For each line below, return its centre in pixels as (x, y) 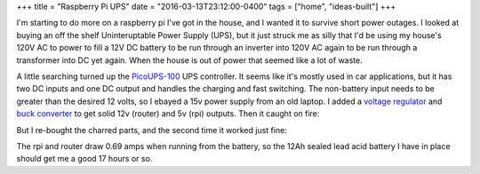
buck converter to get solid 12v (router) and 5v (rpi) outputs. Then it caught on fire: (168, 114)
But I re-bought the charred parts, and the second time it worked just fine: (152, 130)
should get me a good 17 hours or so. (84, 159)
